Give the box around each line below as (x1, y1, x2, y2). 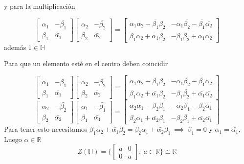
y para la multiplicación (4, 1, 75, 11)
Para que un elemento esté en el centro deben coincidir (4, 58, 168, 69)
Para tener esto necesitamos (4, 124, 88, 134)
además (4, 42, 26, 52)
